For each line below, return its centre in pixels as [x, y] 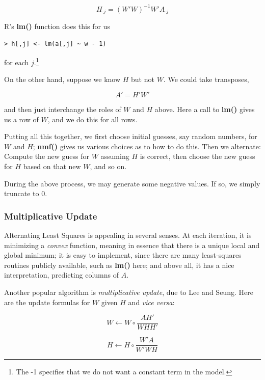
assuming [115, 156]
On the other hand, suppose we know [62, 79]
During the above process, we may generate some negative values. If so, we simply [132, 183]
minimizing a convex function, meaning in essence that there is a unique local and [132, 245]
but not [143, 79]
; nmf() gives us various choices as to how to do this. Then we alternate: [147, 146]
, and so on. [108, 166]
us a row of [21, 119]
